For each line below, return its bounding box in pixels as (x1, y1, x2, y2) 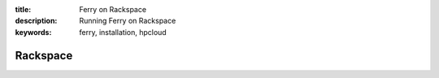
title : (15, 5, 32, 14)
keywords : (15, 27, 52, 37)
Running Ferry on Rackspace (79, 16, 176, 26)
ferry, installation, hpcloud (79, 27, 167, 37)
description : (15, 16, 58, 26)
